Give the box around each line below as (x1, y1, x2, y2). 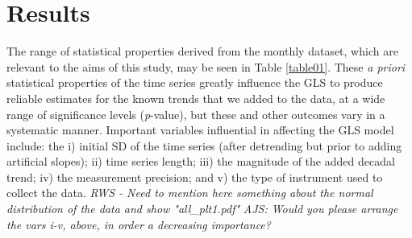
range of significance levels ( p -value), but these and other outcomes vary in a (6, 105, 385, 122)
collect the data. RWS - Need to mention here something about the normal (6, 184, 373, 201)
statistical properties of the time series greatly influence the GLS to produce (6, 74, 383, 91)
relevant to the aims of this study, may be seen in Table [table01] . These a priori (6, 58, 406, 75)
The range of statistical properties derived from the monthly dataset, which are (6, 43, 398, 59)
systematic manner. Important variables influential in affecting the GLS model (6, 121, 394, 138)
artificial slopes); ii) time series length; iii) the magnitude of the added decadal (6, 153, 395, 170)
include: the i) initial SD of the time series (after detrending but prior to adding (6, 137, 402, 154)
